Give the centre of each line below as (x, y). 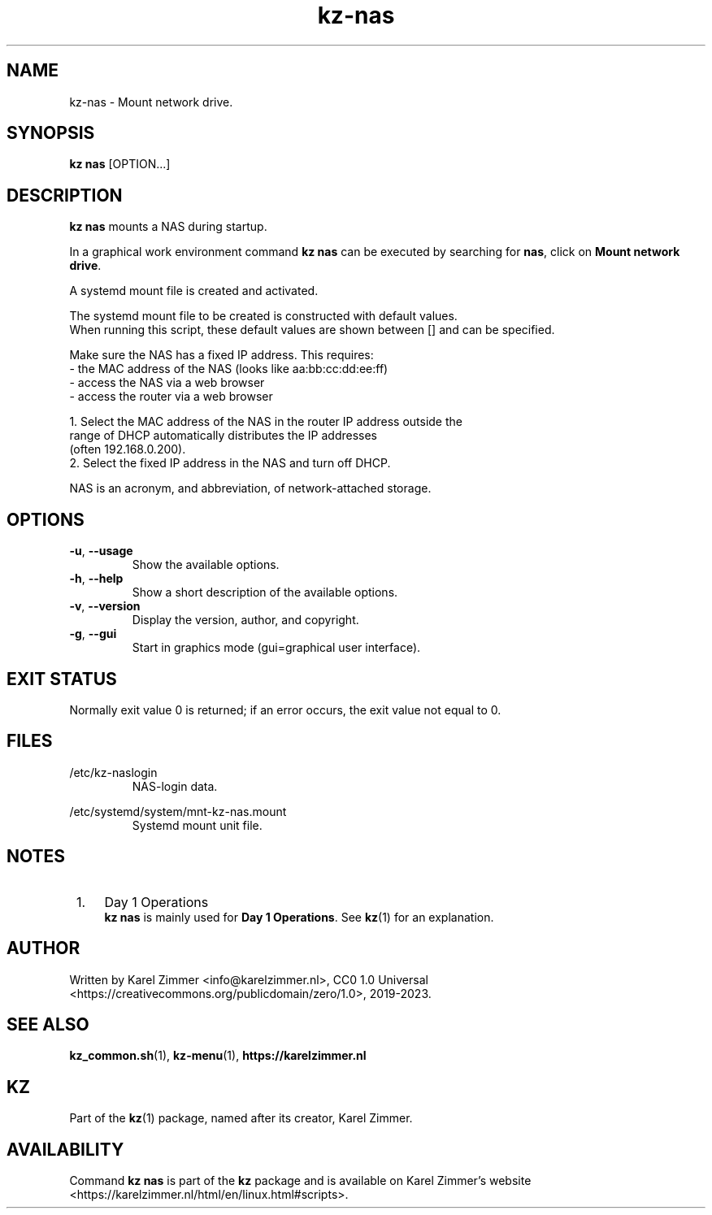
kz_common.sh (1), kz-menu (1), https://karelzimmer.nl (218, 1056)
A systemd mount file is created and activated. (194, 291)
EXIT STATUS (62, 679)
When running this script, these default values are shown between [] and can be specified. (312, 330)
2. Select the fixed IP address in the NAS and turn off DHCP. (230, 463)
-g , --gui (93, 634)
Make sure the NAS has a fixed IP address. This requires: (221, 355)
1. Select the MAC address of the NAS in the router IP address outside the (266, 422)
